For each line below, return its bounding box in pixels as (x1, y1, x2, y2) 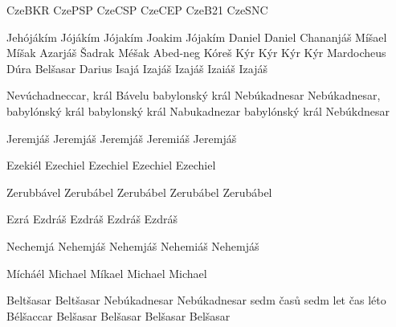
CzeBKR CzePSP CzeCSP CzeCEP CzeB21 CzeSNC (6, 2, 268, 18)
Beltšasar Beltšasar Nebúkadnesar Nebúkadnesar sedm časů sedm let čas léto (6, 292, 386, 309)
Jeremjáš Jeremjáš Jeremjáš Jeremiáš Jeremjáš (6, 129, 237, 146)
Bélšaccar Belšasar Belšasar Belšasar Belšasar (6, 307, 231, 324)
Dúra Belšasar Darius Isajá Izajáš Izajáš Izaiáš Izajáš (6, 59, 267, 76)
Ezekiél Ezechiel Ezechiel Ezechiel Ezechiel (6, 157, 216, 174)
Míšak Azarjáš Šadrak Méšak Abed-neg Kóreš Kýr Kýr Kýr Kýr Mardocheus (6, 44, 386, 61)
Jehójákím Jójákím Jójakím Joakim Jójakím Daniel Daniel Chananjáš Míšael (6, 28, 387, 45)
